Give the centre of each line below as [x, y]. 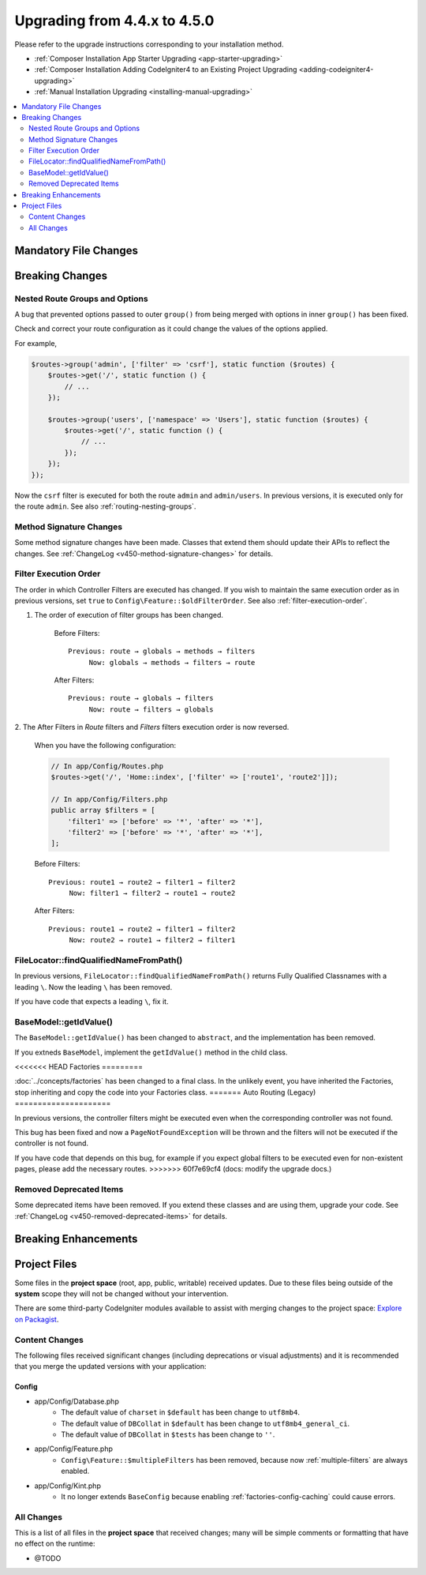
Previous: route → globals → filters [141, 698]
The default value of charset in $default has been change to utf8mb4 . [180, 1412]
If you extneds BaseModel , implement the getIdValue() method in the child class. [151, 1052]
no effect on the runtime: [55, 1543]
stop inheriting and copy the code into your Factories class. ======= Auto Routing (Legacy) [165, 1092]
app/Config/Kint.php [68, 1486]
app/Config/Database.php [77, 1401]
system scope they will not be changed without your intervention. [121, 1294]
